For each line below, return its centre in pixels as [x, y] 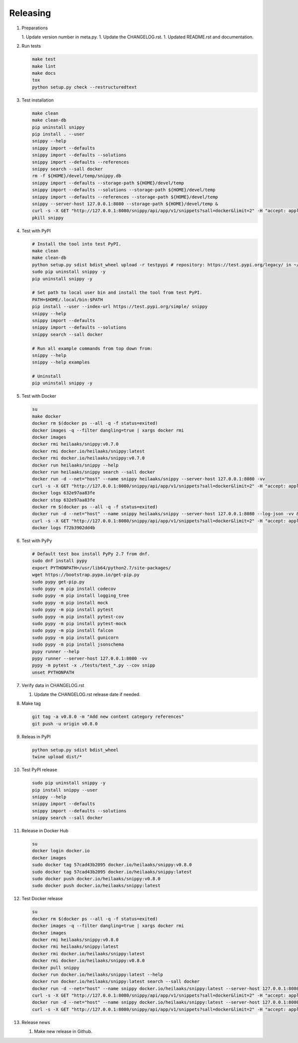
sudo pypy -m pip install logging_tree [80, 596]
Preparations [35, 28]
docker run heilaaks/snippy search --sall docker [94, 472]
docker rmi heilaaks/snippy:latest [75, 947]
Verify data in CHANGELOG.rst [53, 685]
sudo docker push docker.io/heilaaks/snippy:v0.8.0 [96, 879]
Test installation [38, 100]
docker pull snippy [56, 968]
